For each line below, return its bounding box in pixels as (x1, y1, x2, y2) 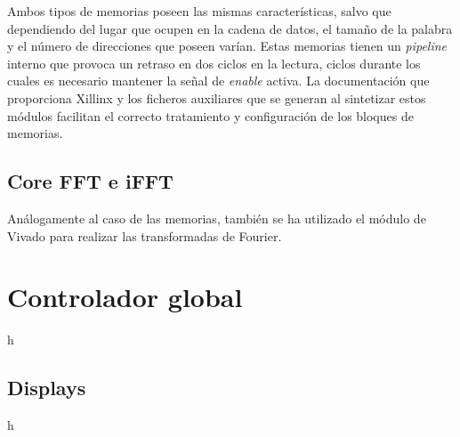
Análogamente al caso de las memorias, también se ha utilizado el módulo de (7, 208, 426, 227)
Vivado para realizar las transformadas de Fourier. (7, 226, 282, 245)
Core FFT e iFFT (7, 167, 174, 195)
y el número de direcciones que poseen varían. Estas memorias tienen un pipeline (7, 36, 448, 55)
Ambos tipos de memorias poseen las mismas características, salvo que (7, 2, 391, 20)
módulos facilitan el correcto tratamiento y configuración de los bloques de (7, 106, 414, 125)
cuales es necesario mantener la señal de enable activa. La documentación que (7, 71, 430, 90)
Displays (7, 374, 86, 401)
